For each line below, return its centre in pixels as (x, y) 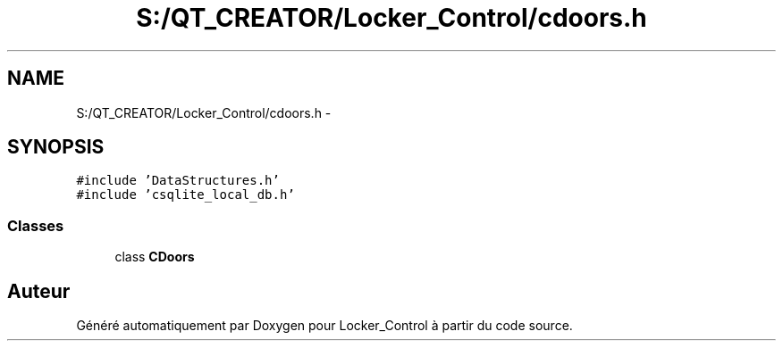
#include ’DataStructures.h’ (178, 181)
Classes (36, 225)
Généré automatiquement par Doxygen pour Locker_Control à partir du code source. (324, 326)
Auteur (39, 291)
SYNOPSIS (56, 147)
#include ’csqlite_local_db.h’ (185, 195)
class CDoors (155, 257)
